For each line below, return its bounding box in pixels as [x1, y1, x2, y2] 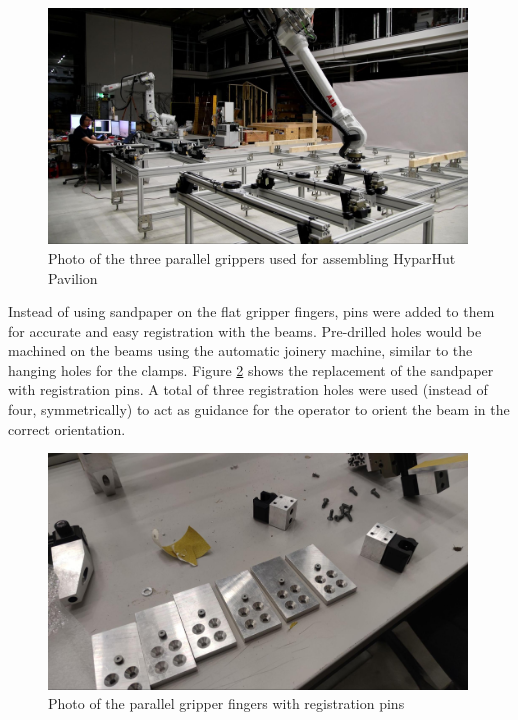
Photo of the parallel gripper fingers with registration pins [48, 693, 405, 714]
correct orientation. [8, 418, 126, 439]
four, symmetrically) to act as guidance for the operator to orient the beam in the [8, 399, 510, 420]
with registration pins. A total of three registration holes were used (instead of [8, 379, 488, 400]
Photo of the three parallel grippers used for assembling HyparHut [48, 247, 456, 268]
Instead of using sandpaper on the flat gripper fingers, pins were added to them [8, 301, 495, 322]
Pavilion [48, 267, 98, 288]
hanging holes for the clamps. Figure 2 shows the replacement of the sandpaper [8, 359, 494, 380]
